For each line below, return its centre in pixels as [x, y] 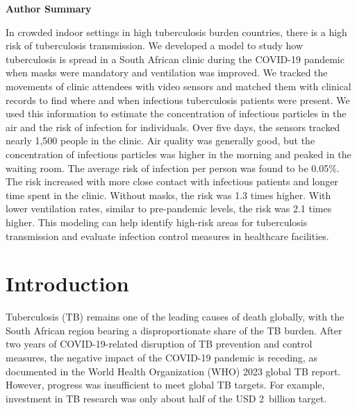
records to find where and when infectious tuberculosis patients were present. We [178, 100]
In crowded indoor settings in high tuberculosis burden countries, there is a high [176, 32]
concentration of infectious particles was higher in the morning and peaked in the [178, 154]
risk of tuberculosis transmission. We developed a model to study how [155, 45]
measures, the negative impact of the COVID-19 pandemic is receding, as [161, 357]
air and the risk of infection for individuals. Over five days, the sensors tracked [173, 127]
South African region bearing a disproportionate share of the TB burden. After [174, 330]
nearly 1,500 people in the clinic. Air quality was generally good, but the [160, 140]
